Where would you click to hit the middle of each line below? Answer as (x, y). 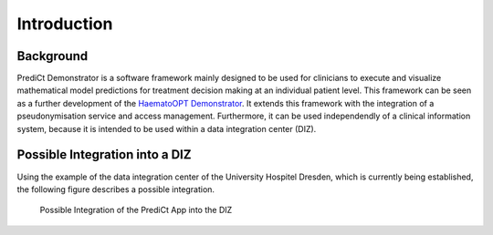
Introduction (65, 24)
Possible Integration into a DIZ (104, 155)
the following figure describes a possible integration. (115, 189)
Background (52, 56)
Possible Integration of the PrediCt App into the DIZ (136, 210)
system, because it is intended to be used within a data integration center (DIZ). (167, 128)
